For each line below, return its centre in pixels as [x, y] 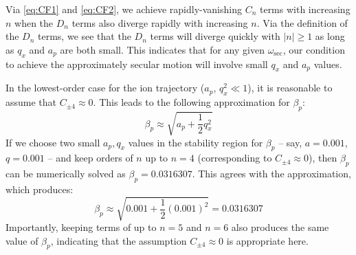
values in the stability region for [196, 142]
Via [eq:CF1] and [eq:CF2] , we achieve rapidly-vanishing [124, 9]
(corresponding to [235, 158]
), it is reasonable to [290, 88]
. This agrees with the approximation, [271, 174]
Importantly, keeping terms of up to [81, 227]
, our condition [314, 49]
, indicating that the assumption [119, 240]
